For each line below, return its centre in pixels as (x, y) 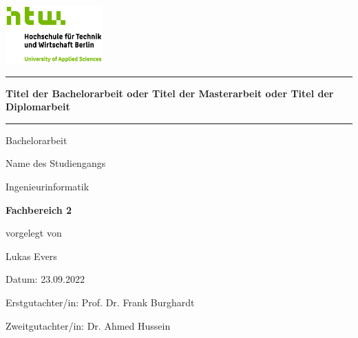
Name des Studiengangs (56, 163)
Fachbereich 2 (39, 209)
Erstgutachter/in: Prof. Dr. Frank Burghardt (100, 302)
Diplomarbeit (38, 107)
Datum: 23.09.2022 (45, 279)
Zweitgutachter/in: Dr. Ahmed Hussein (88, 325)
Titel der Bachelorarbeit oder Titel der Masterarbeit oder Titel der (170, 93)
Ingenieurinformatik (48, 186)
